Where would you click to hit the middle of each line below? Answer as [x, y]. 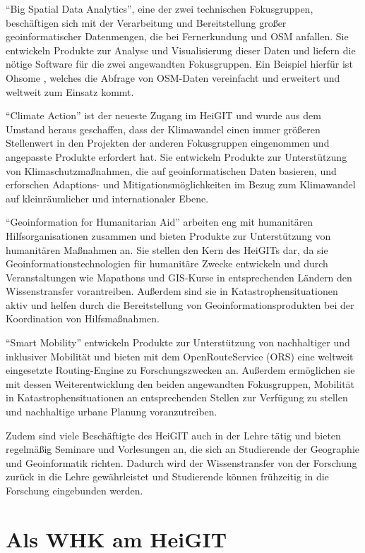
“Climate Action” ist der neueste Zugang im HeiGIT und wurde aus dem [163, 115]
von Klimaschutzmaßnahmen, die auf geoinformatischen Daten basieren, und [171, 170]
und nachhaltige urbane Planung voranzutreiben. [112, 412]
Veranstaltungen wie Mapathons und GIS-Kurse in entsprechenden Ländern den [179, 277]
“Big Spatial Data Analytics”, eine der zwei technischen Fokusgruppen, [160, 8]
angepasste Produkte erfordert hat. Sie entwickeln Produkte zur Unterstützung [176, 156]
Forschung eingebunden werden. [74, 490]
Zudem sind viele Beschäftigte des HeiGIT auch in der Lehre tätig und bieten [173, 435]
